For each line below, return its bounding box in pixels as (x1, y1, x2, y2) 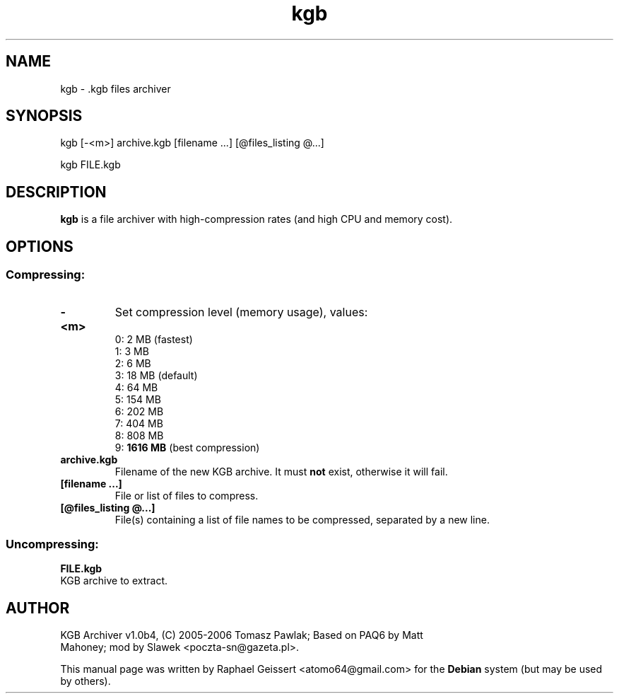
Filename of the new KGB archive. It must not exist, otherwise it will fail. (114, 465, 448, 478)
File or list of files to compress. (114, 489, 259, 502)
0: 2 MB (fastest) (114, 333, 193, 345)
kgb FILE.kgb (60, 158, 121, 171)
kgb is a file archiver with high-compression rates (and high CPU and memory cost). (60, 213, 453, 226)
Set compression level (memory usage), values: (114, 304, 368, 319)
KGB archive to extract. (60, 574, 167, 587)
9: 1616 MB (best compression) (114, 441, 260, 454)
